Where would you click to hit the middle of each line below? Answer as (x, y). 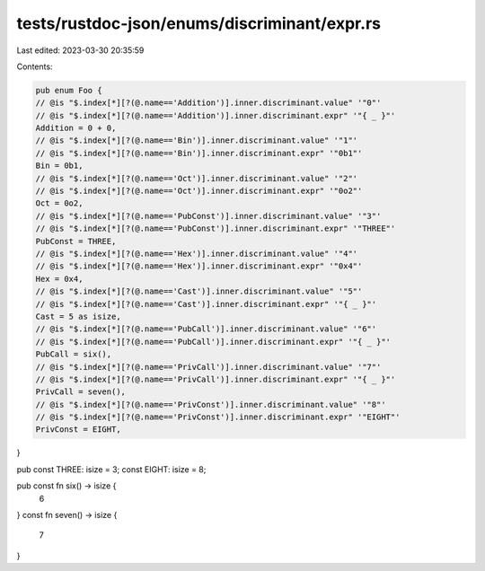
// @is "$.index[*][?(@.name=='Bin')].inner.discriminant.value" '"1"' (197, 141)
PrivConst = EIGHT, (78, 430)
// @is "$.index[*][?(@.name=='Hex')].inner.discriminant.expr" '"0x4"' (199, 266)
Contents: (35, 66)
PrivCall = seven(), (80, 392)
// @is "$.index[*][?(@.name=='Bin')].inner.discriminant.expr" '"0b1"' (199, 153)
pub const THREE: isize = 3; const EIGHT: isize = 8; (111, 469)
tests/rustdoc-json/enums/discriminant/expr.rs (199, 23)
